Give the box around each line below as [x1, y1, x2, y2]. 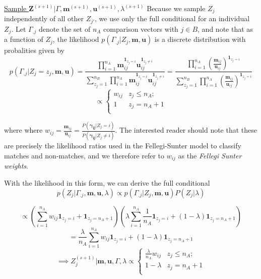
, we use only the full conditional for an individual [95, 13, 250, 24]
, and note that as [198, 23, 253, 34]
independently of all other [4, 13, 84, 24]
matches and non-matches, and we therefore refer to [4, 150, 164, 160]
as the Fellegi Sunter [178, 150, 242, 160]
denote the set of [38, 23, 91, 34]
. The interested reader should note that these [115, 125, 257, 135]
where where [4, 125, 43, 135]
